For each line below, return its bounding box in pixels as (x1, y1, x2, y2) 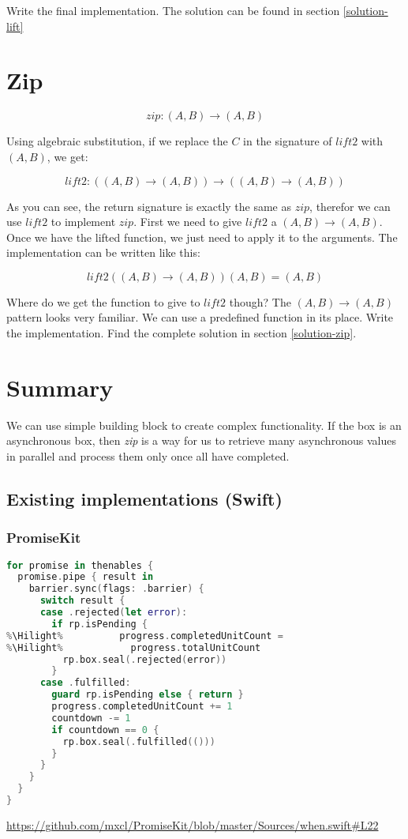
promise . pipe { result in (17, 571, 154, 583)
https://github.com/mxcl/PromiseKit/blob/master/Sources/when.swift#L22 (6, 816, 379, 833)
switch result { (39, 595, 125, 607)
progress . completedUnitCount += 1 (51, 701, 233, 713)
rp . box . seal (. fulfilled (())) (62, 736, 215, 747)
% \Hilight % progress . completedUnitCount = (6, 630, 283, 641)
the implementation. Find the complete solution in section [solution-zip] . (6, 325, 357, 341)
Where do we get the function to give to (6, 293, 200, 310)
